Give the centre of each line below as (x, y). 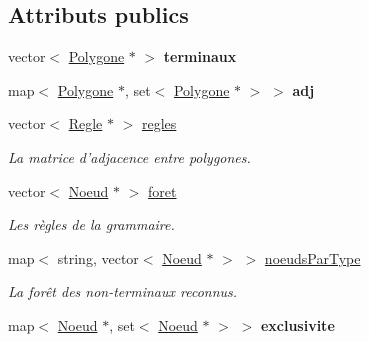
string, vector (98, 257)
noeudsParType (312, 257)
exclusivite (297, 324)
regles (159, 123)
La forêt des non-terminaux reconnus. (123, 291)
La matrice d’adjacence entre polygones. (129, 156)
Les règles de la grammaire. (91, 224)
